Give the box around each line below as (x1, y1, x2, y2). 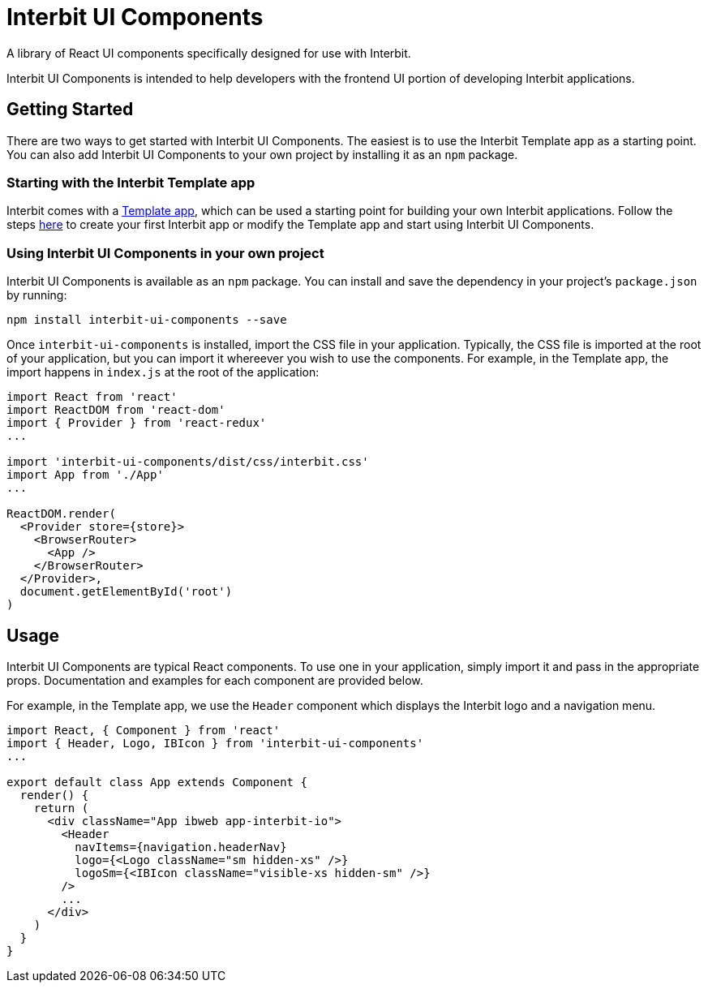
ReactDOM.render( (6, 507, 116, 521)
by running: (6, 288, 67, 303)
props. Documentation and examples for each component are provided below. (6, 673, 423, 687)
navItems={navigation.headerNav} (75, 840, 287, 854)
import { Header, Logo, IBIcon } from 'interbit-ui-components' (6, 736, 424, 750)
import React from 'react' (6, 390, 178, 404)
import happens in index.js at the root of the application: (6, 365, 320, 380)
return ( (33, 801, 89, 815)
